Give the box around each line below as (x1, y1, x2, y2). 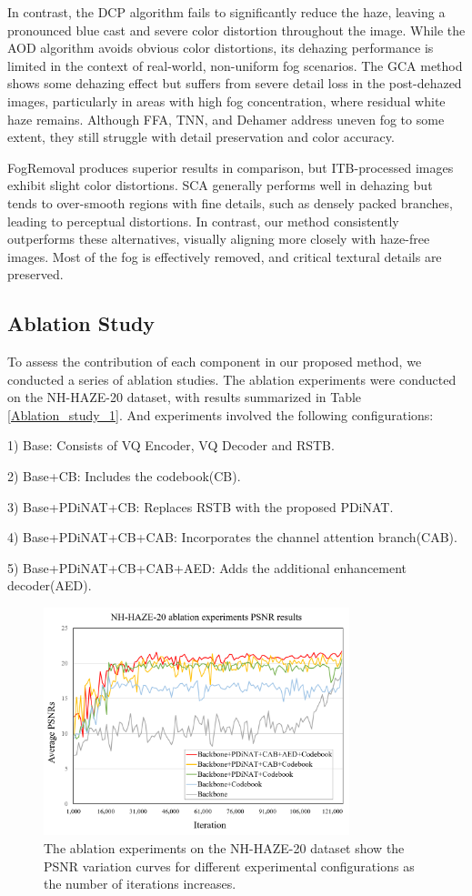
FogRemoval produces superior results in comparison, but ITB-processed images (7, 157, 454, 176)
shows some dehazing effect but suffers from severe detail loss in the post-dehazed (7, 74, 462, 93)
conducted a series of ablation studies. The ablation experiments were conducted (7, 369, 457, 388)
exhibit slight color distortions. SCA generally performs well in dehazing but (7, 176, 433, 195)
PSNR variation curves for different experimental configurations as (44, 856, 415, 875)
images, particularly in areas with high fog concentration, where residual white (7, 91, 446, 110)
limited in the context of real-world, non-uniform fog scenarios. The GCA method (7, 55, 463, 75)
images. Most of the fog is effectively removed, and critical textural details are (7, 247, 442, 266)
